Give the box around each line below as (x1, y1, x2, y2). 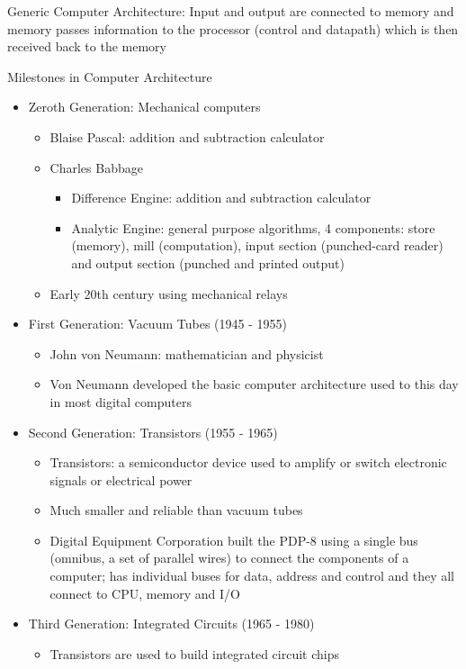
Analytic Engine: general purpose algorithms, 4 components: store (71, 218, 435, 237)
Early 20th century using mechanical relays (49, 284, 288, 303)
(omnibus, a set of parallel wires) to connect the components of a (49, 548, 409, 567)
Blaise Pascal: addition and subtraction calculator (49, 127, 325, 146)
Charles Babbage (49, 158, 143, 176)
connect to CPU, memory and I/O (49, 583, 240, 602)
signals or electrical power (49, 470, 193, 489)
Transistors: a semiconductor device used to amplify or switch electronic (49, 453, 447, 472)
